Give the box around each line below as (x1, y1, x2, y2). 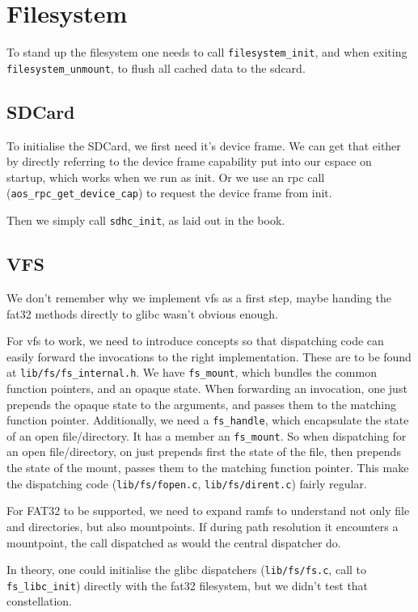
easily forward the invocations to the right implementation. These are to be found (6, 348, 412, 365)
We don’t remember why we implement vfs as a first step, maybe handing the (6, 289, 391, 306)
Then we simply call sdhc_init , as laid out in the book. (6, 212, 285, 229)
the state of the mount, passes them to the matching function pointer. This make (6, 459, 409, 476)
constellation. (6, 593, 72, 610)
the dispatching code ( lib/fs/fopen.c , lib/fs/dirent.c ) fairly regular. (6, 475, 367, 492)
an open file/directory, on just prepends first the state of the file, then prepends (6, 443, 401, 460)
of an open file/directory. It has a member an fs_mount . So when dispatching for (6, 427, 407, 444)
